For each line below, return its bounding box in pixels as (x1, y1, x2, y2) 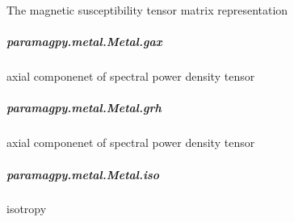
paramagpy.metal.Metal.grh (6, 99, 162, 116)
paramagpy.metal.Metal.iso (6, 165, 160, 182)
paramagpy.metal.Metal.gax (6, 33, 162, 50)
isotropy (6, 200, 47, 217)
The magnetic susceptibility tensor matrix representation (6, 2, 288, 18)
